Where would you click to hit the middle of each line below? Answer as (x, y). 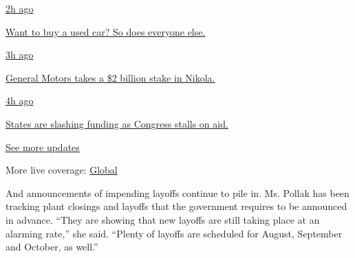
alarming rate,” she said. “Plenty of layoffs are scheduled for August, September (174, 233)
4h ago (20, 101)
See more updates (43, 146)
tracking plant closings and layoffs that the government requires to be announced (176, 206)
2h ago (20, 8)
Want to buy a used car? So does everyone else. (106, 31)
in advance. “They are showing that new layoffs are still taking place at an (163, 219)
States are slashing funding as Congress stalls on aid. (117, 123)
